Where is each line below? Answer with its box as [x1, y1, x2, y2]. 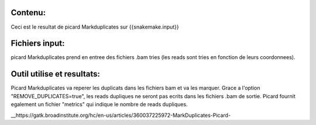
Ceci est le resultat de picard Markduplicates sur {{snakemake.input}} [11, 23, 180, 30]
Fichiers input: [11, 39, 65, 48]
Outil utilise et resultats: [11, 69, 101, 79]
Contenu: [11, 8, 46, 18]
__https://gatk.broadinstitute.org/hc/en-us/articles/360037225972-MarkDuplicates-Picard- [11, 112, 231, 119]
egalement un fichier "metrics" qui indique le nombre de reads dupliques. [11, 101, 188, 108]
